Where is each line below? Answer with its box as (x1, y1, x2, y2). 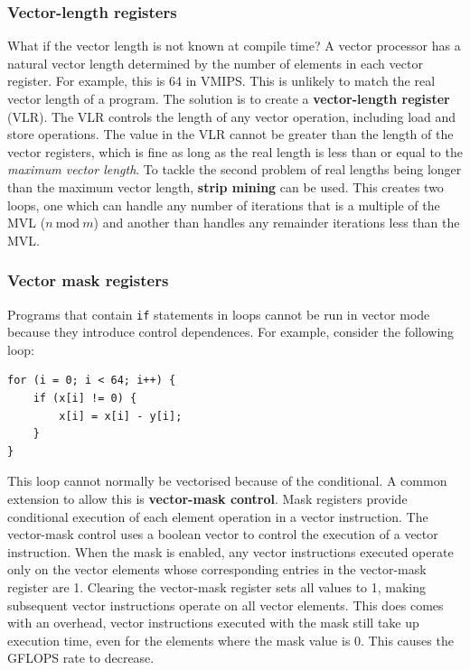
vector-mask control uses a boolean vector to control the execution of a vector (7, 525, 438, 544)
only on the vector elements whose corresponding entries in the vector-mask (7, 560, 427, 579)
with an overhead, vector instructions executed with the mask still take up (7, 613, 419, 632)
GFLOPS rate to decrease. (7, 648, 155, 667)
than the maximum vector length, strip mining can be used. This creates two (7, 177, 444, 196)
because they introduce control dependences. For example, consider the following (7, 322, 455, 341)
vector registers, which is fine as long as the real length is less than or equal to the (7, 142, 463, 161)
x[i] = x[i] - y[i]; (59, 409, 183, 423)
